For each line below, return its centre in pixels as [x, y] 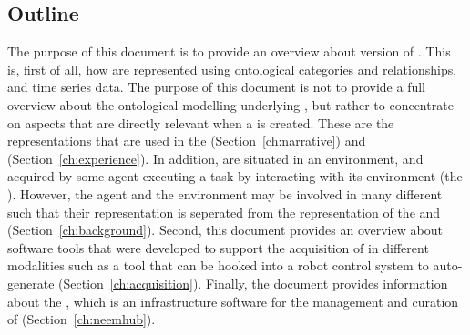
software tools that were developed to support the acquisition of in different [218, 247]
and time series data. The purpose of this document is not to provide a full [217, 87]
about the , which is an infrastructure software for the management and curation [233, 301]
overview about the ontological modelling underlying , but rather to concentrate [230, 104]
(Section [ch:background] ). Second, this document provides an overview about [225, 230]
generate [31, 283]
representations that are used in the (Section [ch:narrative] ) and [187, 141]
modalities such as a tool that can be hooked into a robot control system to [218, 265]
